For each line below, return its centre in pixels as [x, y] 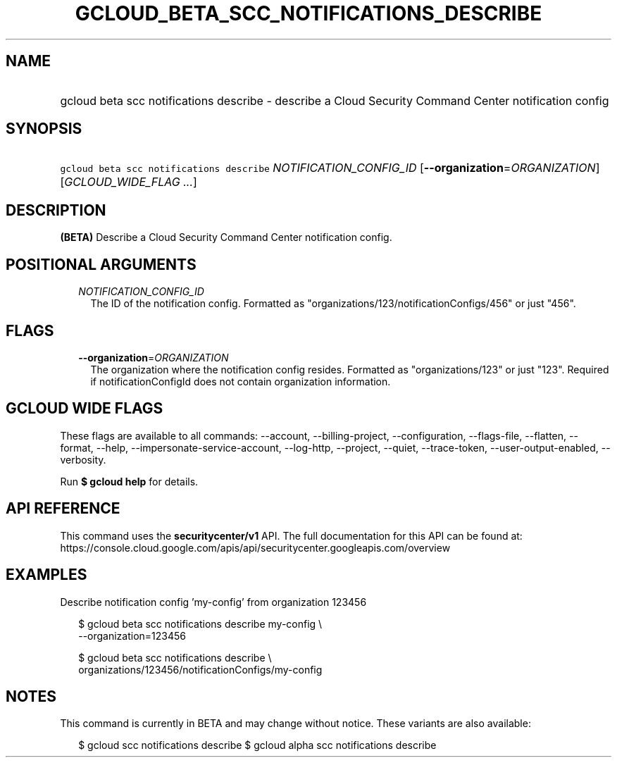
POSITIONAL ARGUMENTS [101, 264]
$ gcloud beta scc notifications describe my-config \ [200, 624]
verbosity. [83, 459]
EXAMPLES [46, 575]
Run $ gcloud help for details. [129, 481]
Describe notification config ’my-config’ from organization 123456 [213, 602]
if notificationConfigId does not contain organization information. [241, 381]
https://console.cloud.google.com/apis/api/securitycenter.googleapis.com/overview [255, 547]
